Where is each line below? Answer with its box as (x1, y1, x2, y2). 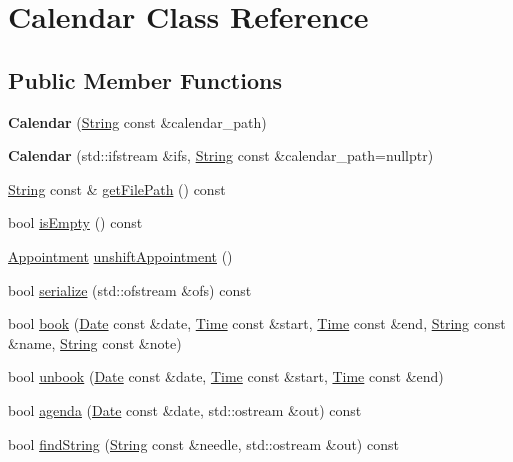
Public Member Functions (8, 64, 282, 95)
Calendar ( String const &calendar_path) (8, 111, 267, 132)
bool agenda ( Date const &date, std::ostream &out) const (8, 399, 362, 420)
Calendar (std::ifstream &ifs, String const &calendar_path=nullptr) (8, 145, 434, 166)
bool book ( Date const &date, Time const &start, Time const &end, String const (8, 313, 506, 334)
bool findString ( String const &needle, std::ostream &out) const (8, 433, 399, 454)
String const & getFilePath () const (8, 178, 226, 199)
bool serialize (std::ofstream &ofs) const (8, 279, 252, 300)
